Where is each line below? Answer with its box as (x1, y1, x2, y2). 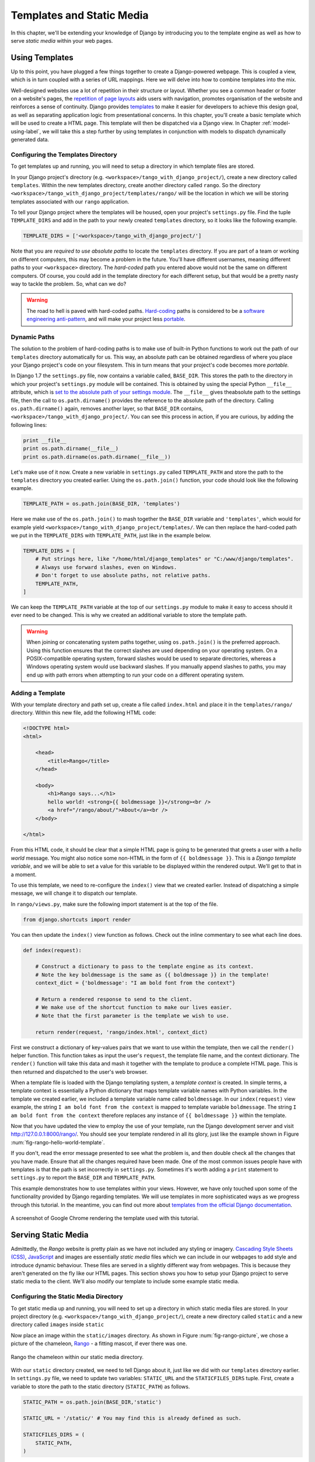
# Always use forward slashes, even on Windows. (35, 564, 177, 570)
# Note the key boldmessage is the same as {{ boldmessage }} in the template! (35, 971, 269, 978)
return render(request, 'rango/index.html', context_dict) (35, 1029, 208, 1035)
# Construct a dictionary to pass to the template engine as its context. (35, 963, 254, 970)
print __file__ (23, 437, 66, 444)
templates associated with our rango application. (10, 198, 129, 205)
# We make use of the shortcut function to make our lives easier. (35, 1004, 233, 1011)
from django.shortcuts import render (23, 916, 131, 923)
